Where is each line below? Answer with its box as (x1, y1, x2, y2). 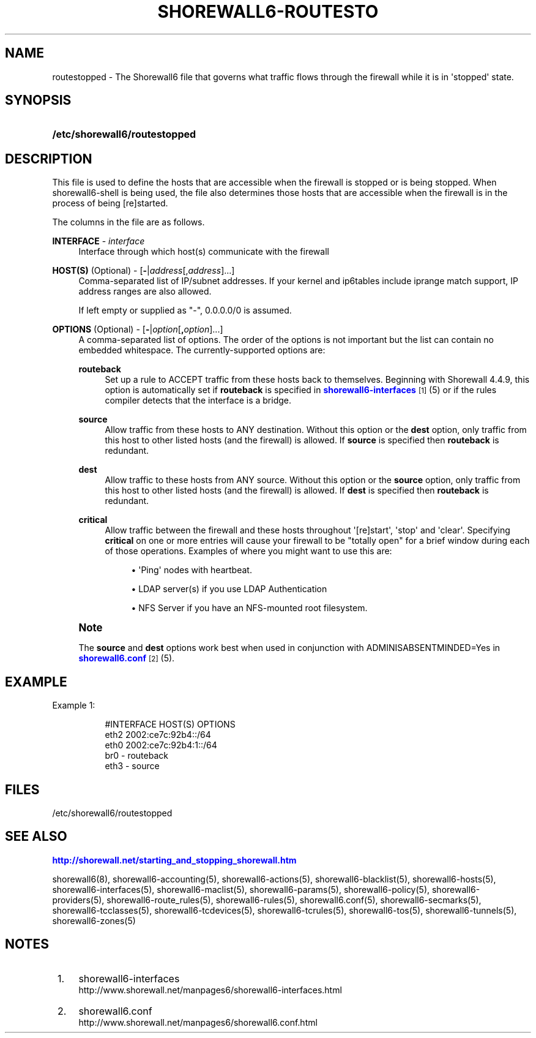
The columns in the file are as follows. (52, 217, 205, 228)
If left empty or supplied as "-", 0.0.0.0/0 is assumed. (78, 305, 292, 316)
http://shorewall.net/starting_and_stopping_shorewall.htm (52, 854, 297, 865)
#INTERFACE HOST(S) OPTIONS (105, 719, 236, 730)
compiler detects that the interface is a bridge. (105, 395, 291, 406)
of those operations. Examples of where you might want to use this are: (105, 546, 392, 557)
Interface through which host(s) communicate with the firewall (78, 246, 329, 257)
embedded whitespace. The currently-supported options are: (78, 345, 326, 356)
